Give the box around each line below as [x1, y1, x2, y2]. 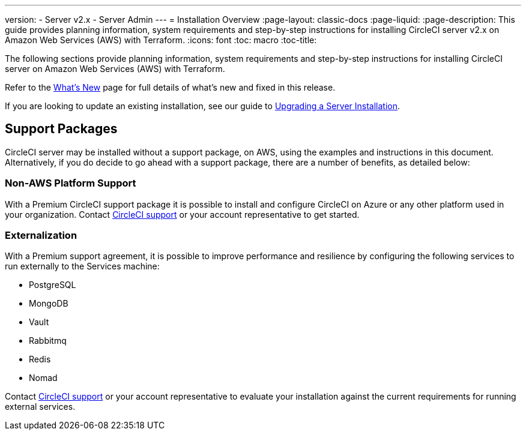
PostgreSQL [29, 280, 76, 290]
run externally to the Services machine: [5, 261, 160, 272]
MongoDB [29, 298, 68, 309]
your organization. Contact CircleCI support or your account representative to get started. [5, 209, 360, 220]
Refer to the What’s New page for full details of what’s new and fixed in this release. [5, 82, 336, 92]
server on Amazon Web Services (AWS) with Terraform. [5, 64, 225, 74]
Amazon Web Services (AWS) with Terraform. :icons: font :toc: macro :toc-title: [5, 35, 317, 45]
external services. [5, 401, 76, 412]
